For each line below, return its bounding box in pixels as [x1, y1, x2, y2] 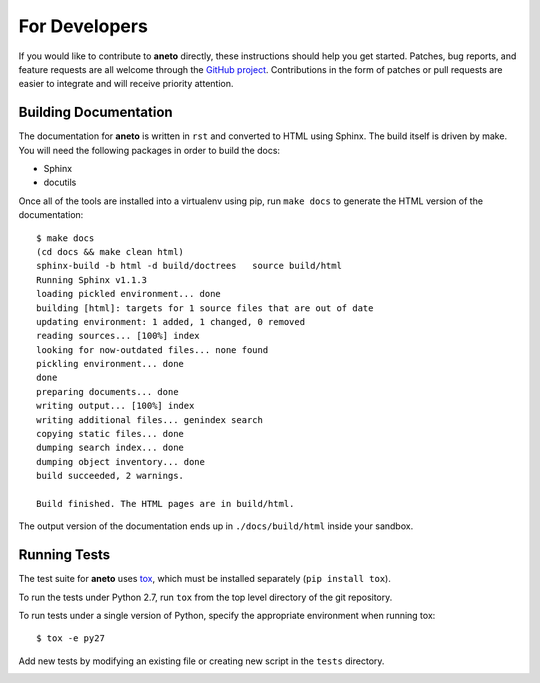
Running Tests [18, 546, 110, 564]
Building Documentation [18, 104, 174, 121]
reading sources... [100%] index [36, 330, 200, 342]
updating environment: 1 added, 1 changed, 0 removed [36, 316, 305, 327]
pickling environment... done [36, 358, 185, 370]
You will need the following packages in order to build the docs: [18, 144, 280, 156]
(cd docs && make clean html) [36, 246, 185, 257]
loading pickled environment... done [36, 288, 222, 300]
